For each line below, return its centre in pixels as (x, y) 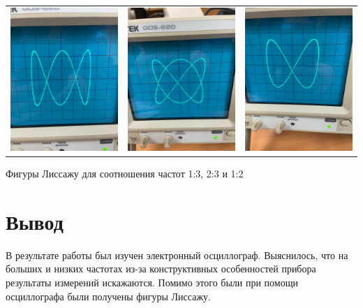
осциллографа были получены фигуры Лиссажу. (108, 296)
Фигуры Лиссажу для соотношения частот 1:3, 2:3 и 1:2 (125, 174)
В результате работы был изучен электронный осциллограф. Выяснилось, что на (177, 255)
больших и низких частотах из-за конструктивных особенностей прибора (161, 269)
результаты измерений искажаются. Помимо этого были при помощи (152, 283)
